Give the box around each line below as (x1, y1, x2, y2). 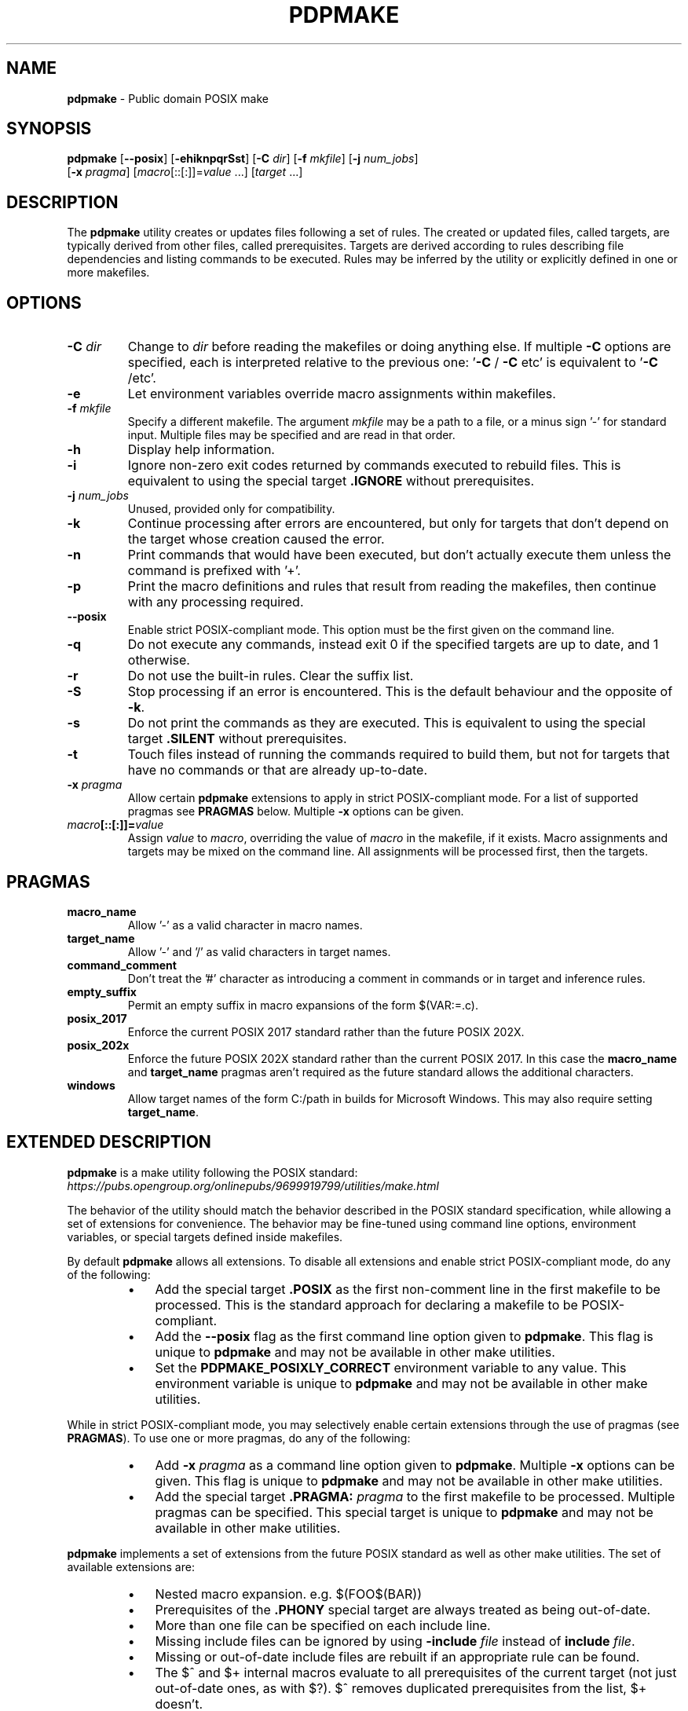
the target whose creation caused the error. (127, 531, 385, 548)
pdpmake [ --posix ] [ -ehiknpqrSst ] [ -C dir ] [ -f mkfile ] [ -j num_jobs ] (67, 152, 419, 166)
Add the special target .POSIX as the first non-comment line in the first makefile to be (155, 1281, 661, 1297)
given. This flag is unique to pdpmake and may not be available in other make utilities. (155, 1472, 663, 1489)
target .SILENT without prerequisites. (127, 731, 347, 747)
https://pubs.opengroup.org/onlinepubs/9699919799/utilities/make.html (67, 1178, 439, 1193)
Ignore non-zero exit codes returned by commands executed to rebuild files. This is (127, 457, 621, 474)
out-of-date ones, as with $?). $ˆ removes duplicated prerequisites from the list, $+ (155, 1680, 647, 1696)
